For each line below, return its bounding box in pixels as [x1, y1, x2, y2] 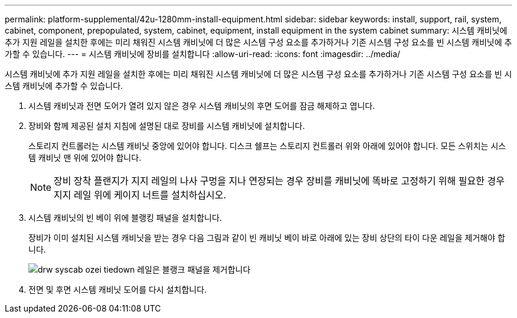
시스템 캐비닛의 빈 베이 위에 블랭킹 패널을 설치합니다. [28, 213, 222, 223]
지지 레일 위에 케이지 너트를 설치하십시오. [54, 189, 227, 201]
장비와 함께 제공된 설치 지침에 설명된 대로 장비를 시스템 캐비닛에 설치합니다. [28, 121, 305, 131]
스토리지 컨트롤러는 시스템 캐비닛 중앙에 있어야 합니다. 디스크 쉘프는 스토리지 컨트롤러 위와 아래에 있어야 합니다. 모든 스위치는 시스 [28, 141, 506, 151]
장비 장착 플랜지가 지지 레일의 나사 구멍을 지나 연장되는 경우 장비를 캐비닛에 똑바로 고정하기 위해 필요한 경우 [54, 175, 505, 187]
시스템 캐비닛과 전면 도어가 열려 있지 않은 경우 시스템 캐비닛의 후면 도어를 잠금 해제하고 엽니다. [28, 101, 375, 111]
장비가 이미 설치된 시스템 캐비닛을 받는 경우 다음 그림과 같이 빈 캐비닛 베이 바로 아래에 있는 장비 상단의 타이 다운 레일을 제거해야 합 [28, 233, 505, 243]
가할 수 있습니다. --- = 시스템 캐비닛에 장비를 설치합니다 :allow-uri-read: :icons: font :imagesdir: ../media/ [5, 49, 401, 59]
